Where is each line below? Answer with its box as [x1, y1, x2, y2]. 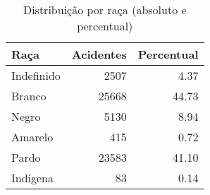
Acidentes [71, 46, 127, 62]
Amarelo [11, 129, 54, 145]
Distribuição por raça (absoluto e [23, 1, 187, 18]
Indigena [11, 170, 54, 186]
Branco [11, 88, 47, 104]
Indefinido [11, 67, 61, 83]
